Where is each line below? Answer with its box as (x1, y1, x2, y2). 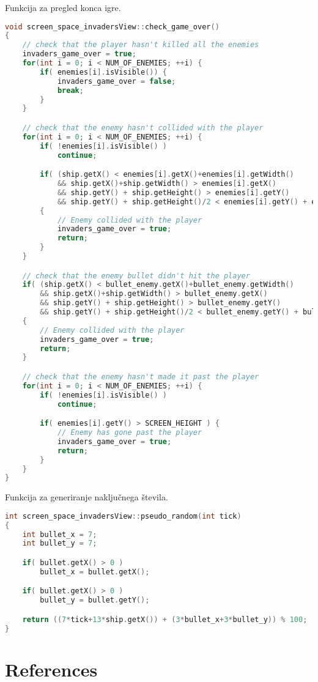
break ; (57, 86, 84, 95)
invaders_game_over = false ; (57, 76, 176, 86)
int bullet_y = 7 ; (22, 539, 97, 548)
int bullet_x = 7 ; (22, 530, 97, 539)
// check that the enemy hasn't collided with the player (22, 124, 264, 132)
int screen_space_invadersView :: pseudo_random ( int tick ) (5, 511, 242, 521)
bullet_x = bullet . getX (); (40, 567, 150, 576)
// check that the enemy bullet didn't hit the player (22, 271, 250, 280)
